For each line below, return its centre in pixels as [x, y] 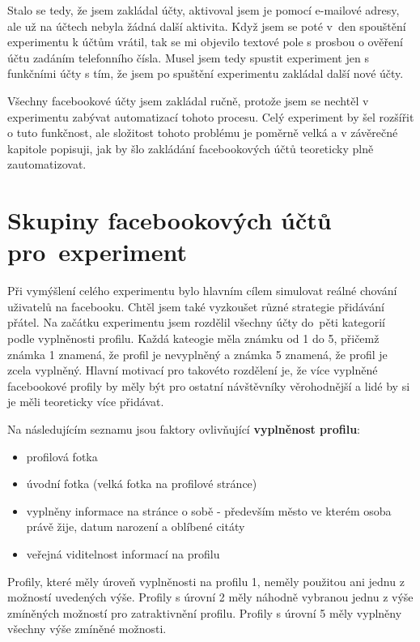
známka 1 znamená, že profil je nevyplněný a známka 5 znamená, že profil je [197, 354]
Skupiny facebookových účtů [170, 220]
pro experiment [97, 252]
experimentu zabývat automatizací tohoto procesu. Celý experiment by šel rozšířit [211, 116]
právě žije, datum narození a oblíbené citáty [136, 526]
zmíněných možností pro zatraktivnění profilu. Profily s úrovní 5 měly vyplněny [205, 612]
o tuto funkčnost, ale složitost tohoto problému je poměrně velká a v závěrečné [203, 133]
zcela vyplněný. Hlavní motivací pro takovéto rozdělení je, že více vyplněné [193, 370]
